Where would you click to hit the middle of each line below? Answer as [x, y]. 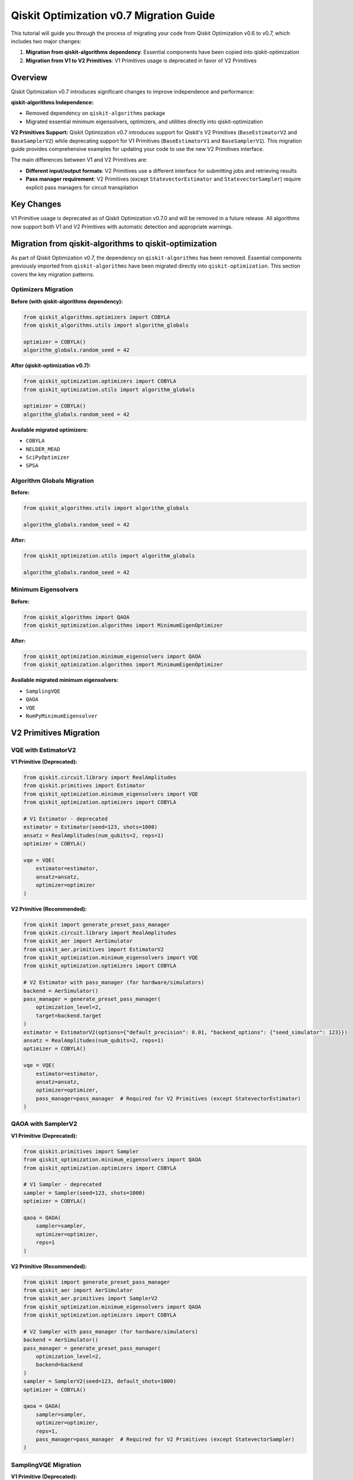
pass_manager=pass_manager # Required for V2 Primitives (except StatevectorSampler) [165, 1439]
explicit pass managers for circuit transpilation [82, 187]
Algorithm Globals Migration [52, 481]
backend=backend [59, 1365]
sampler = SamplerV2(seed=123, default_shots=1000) [100, 1381]
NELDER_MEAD [43, 449]
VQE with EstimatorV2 [43, 750]
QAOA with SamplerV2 [44, 1124]
